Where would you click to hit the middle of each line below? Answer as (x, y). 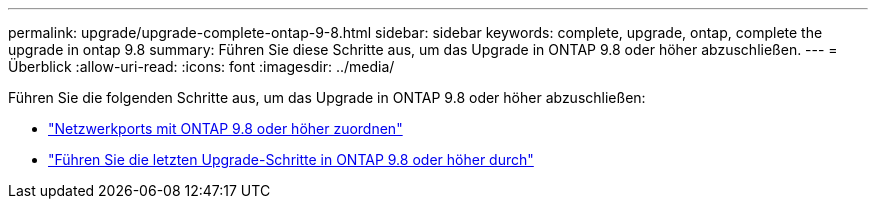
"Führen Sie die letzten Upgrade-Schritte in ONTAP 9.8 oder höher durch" (291, 159)
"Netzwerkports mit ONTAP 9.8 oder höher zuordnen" (225, 128)
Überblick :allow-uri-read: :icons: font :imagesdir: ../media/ (201, 66)
